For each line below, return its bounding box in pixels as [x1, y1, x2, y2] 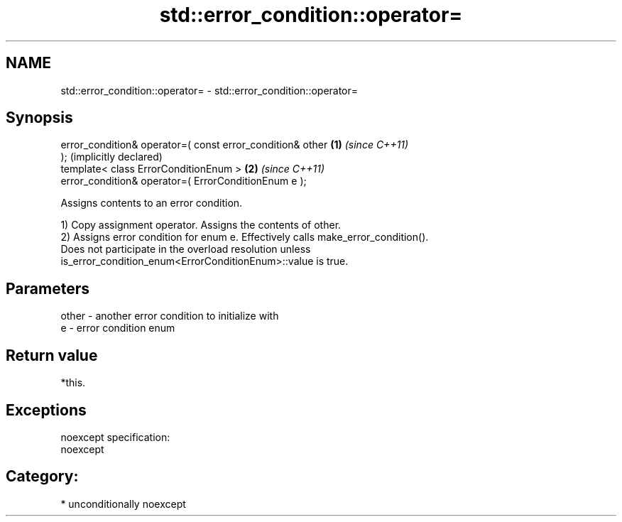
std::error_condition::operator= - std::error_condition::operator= [60, 84, 359, 97]
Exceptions [6, 401, 87, 419]
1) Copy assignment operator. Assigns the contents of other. [60, 219, 342, 232]
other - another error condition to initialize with [60, 310, 279, 322]
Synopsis [6, 109, 73, 127]
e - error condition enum [60, 322, 175, 335]
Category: [6, 467, 79, 486]
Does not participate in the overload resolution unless [60, 243, 311, 256]
